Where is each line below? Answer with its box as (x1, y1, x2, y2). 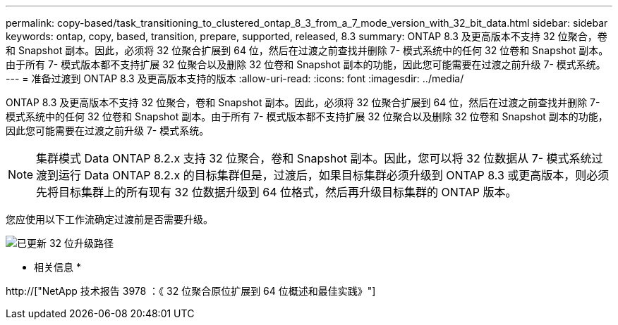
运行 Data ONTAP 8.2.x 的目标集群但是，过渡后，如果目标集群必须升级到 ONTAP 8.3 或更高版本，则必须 (59, 168, 610, 182)
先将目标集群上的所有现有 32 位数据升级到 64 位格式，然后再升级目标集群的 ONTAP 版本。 (36, 185, 517, 199)
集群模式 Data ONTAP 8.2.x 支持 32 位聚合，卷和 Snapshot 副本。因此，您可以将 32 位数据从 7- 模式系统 (36, 151, 592, 165)
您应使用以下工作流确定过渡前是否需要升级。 (6, 213, 213, 225)
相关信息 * (34, 261, 81, 273)
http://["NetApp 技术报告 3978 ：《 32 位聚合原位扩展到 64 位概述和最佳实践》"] (6, 285, 376, 297)
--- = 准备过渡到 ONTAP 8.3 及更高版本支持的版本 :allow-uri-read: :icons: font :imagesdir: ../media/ (6, 72, 464, 84)
